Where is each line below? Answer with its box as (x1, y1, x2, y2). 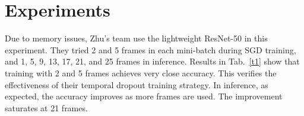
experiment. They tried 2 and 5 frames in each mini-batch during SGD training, (5, 43, 296, 56)
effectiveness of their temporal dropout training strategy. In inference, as (5, 78, 268, 91)
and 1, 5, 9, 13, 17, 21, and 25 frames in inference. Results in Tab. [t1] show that (5, 55, 300, 67)
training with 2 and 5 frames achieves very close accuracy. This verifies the (5, 66, 277, 79)
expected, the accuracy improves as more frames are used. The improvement (5, 90, 283, 102)
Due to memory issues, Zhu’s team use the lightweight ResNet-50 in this (5, 32, 268, 44)
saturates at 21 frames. (5, 101, 88, 114)
